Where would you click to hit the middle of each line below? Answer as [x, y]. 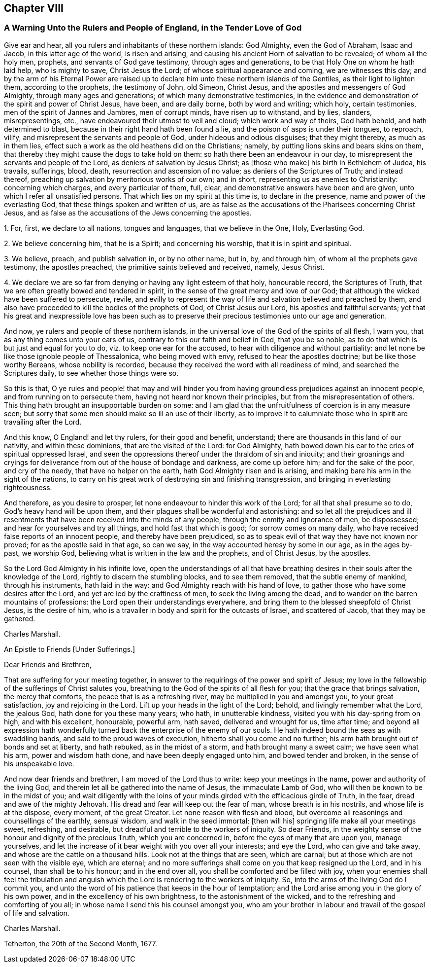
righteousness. [28, 487]
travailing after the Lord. [43, 422]
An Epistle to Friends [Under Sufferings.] [70, 649]
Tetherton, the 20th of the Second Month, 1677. [81, 943]
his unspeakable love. [39, 763]
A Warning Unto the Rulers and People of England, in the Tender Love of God [153, 28]
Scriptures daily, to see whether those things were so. [91, 373]
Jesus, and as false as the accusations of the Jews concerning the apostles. [128, 213]
